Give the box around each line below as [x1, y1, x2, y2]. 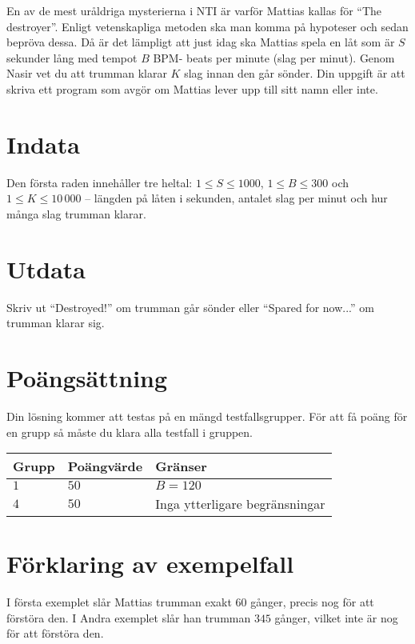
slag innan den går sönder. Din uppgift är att [184, 65, 405, 82]
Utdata [6, 252, 86, 285]
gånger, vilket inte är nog [274, 609, 398, 626]
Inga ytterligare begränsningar [155, 494, 325, 514]
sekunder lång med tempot [6, 49, 138, 66]
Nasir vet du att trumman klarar [6, 65, 167, 82]
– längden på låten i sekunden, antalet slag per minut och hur [85, 190, 388, 206]
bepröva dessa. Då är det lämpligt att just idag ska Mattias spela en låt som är [6, 34, 395, 50]
